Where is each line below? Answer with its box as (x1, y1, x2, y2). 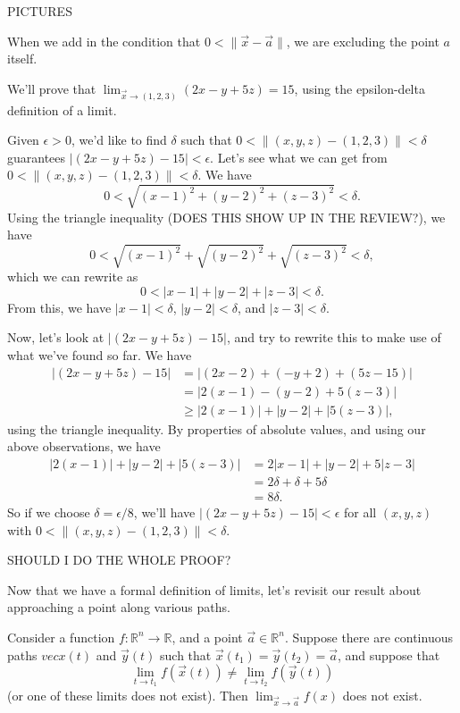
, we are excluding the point (286, 31, 439, 50)
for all (343, 503, 377, 521)
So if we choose (7, 503, 90, 521)
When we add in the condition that (7, 31, 201, 50)
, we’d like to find (71, 130, 167, 149)
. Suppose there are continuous (284, 627, 453, 646)
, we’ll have (133, 503, 196, 521)
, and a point (171, 627, 243, 646)
